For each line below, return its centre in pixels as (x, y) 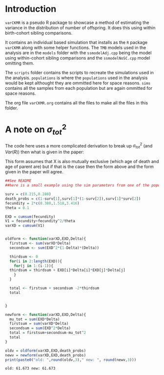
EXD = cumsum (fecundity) (30, 217)
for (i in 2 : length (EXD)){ (36, 261)
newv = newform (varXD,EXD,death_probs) (46, 355)
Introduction (31, 9)
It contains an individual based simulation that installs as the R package (76, 42)
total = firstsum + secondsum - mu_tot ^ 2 (48, 333)
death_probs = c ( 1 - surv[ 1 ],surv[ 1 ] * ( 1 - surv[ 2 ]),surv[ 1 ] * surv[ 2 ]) (73, 199)
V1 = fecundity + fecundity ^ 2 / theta (40, 221)
